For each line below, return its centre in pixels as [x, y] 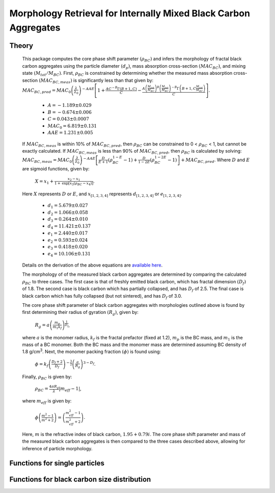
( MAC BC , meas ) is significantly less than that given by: [96, 81]
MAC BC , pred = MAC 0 [47, 91]
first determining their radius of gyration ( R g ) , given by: [80, 313]
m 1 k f [57, 327]
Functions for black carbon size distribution [80, 479]
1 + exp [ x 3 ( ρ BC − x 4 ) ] [74, 184]
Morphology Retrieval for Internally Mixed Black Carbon [130, 13]
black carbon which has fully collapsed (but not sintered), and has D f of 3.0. [102, 296]
